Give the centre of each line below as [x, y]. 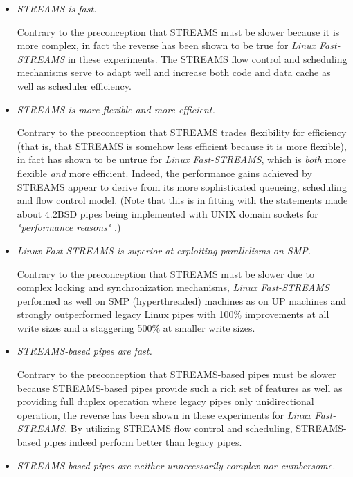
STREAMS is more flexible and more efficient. [116, 109]
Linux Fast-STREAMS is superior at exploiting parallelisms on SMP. [164, 250]
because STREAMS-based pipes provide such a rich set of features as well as [180, 387]
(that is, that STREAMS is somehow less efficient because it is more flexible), [182, 146]
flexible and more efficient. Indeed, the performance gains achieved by [164, 172]
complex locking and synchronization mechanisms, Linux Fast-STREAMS [173, 287]
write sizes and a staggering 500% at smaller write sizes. [136, 327]
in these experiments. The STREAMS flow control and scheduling [207, 58]
